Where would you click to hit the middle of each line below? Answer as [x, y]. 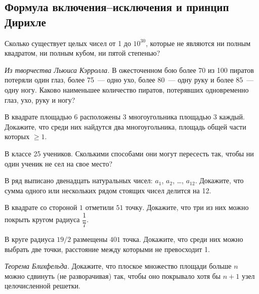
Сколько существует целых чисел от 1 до [68, 43]
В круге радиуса [30, 239]
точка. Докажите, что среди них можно [183, 239]
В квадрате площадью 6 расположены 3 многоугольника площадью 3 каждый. [125, 117]
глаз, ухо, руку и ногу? [40, 99]
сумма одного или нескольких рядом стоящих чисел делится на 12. [108, 190]
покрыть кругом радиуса [42, 219]
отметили [99, 207]
